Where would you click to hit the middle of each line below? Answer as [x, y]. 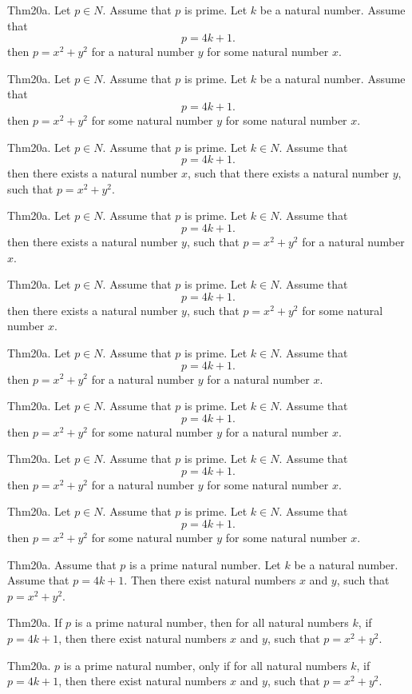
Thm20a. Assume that [62, 564]
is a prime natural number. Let [205, 564]
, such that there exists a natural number [289, 173]
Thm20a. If [35, 622]
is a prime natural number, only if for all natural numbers [205, 665]
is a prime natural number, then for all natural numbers [212, 622]
